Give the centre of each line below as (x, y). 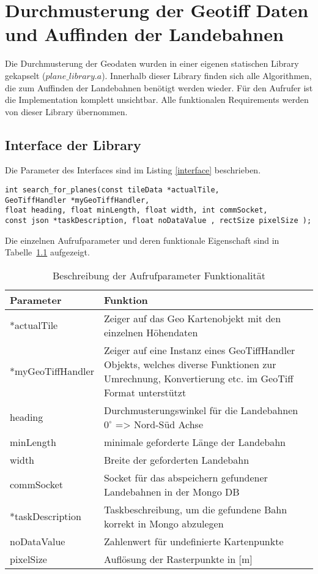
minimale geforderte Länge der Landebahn (194, 442)
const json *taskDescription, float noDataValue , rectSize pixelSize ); (158, 221)
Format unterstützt (145, 392)
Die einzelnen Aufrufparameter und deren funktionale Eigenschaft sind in (142, 240)
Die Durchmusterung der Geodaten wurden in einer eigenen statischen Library (152, 63)
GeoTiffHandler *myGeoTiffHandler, (77, 200)
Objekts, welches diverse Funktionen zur (190, 364)
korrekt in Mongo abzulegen (164, 523)
